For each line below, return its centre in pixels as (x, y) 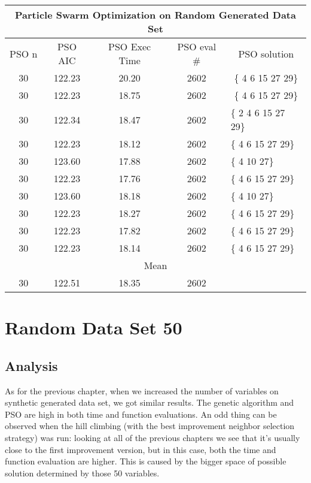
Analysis (31, 365)
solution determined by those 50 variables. (82, 473)
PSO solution (266, 53)
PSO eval (197, 46)
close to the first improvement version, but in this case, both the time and (141, 449)
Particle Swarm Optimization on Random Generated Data (155, 15)
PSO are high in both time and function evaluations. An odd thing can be (141, 414)
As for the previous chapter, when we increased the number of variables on (142, 390)
